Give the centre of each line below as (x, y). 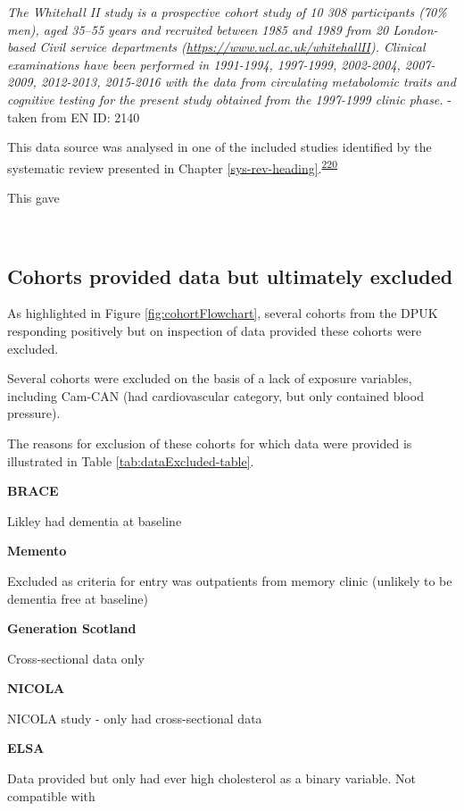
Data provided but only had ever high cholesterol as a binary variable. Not (211, 778)
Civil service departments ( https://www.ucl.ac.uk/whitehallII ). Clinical (232, 47)
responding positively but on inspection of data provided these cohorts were (215, 330)
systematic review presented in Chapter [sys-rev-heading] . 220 (172, 166)
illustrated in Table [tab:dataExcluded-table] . (131, 460)
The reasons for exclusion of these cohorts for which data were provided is (210, 443)
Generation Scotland (72, 628)
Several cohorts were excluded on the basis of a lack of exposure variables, (210, 378)
